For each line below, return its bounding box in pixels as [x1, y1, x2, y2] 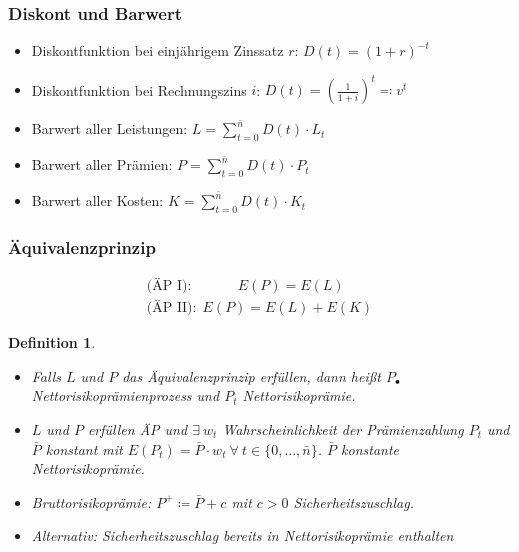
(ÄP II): [146, 301, 197, 316]
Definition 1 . [8, 332, 96, 353]
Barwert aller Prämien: [31, 154, 173, 175]
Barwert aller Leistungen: [31, 118, 188, 139]
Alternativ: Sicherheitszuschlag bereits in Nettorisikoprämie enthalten [31, 525, 454, 546]
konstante [341, 438, 400, 459]
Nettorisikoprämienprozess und [31, 385, 220, 406]
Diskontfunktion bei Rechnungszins [31, 79, 247, 100]
